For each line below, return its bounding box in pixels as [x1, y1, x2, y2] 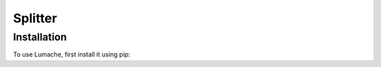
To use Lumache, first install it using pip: [13, 50, 131, 59]
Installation [13, 31, 67, 43]
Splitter [13, 10, 58, 26]
